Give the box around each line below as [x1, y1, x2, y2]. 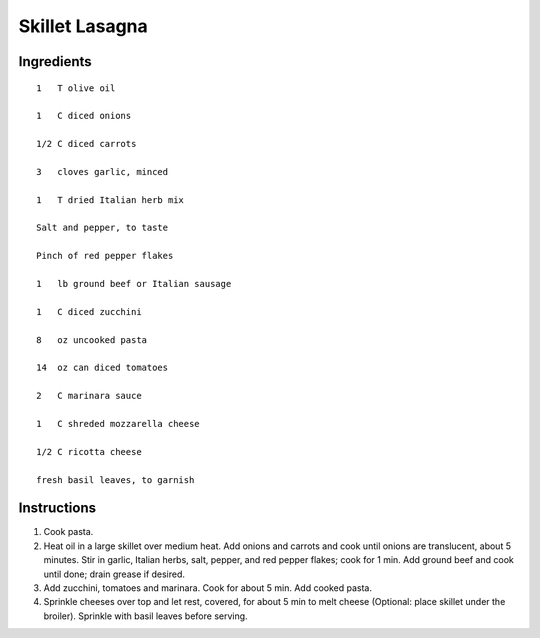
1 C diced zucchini [36, 306, 142, 317]
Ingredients [18, 53, 92, 70]
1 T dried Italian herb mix [36, 194, 185, 205]
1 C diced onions [36, 110, 132, 122]
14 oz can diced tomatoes [36, 362, 169, 374]
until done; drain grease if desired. [43, 568, 185, 580]
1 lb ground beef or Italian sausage [36, 278, 232, 290]
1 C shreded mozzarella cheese [36, 418, 200, 429]
